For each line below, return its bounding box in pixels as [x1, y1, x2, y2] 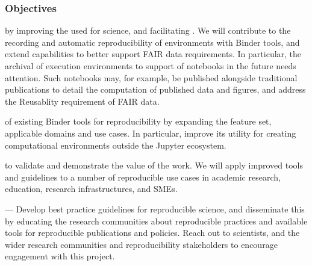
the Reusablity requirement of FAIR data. [5, 94, 160, 107]
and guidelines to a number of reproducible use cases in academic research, [5, 170, 281, 183]
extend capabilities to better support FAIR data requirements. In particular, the [5, 48, 302, 60]
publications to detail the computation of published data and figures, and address [5, 83, 306, 96]
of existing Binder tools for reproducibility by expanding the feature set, [5, 115, 272, 128]
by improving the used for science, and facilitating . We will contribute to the [5, 24, 291, 37]
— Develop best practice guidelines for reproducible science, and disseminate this [5, 202, 305, 215]
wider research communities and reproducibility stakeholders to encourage [5, 238, 278, 250]
